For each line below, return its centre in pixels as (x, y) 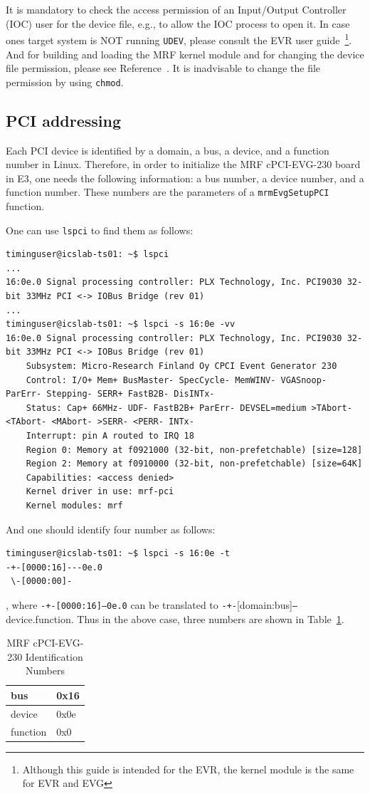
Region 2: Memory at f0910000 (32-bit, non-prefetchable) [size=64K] (194, 464)
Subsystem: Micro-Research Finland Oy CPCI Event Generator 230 (181, 366)
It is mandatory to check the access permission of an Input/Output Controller (176, 9)
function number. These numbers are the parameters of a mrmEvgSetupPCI (168, 192)
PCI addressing (64, 120)
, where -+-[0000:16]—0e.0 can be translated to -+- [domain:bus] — (152, 604)
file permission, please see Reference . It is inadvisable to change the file (163, 68)
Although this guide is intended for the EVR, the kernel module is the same (188, 769)
